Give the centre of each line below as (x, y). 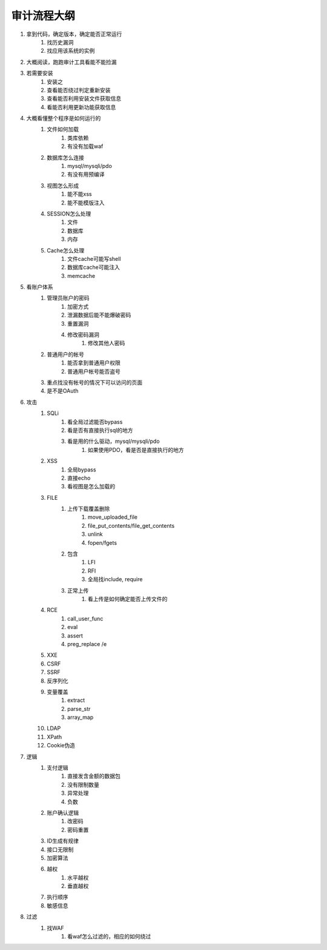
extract (76, 700)
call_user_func (85, 618)
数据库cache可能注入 (94, 268)
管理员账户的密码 (68, 298)
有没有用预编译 (86, 174)
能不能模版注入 (86, 203)
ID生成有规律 (63, 841)
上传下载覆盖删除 (89, 509)
